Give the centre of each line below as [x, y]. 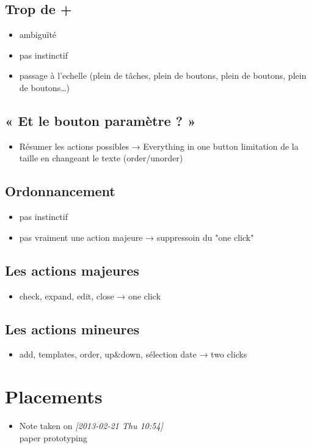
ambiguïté [38, 35]
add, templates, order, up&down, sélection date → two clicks [133, 354]
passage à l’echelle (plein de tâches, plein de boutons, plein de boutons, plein [163, 75]
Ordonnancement [60, 191]
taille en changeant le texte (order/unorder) [101, 158]
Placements [54, 396]
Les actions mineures [72, 329]
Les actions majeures [72, 270]
